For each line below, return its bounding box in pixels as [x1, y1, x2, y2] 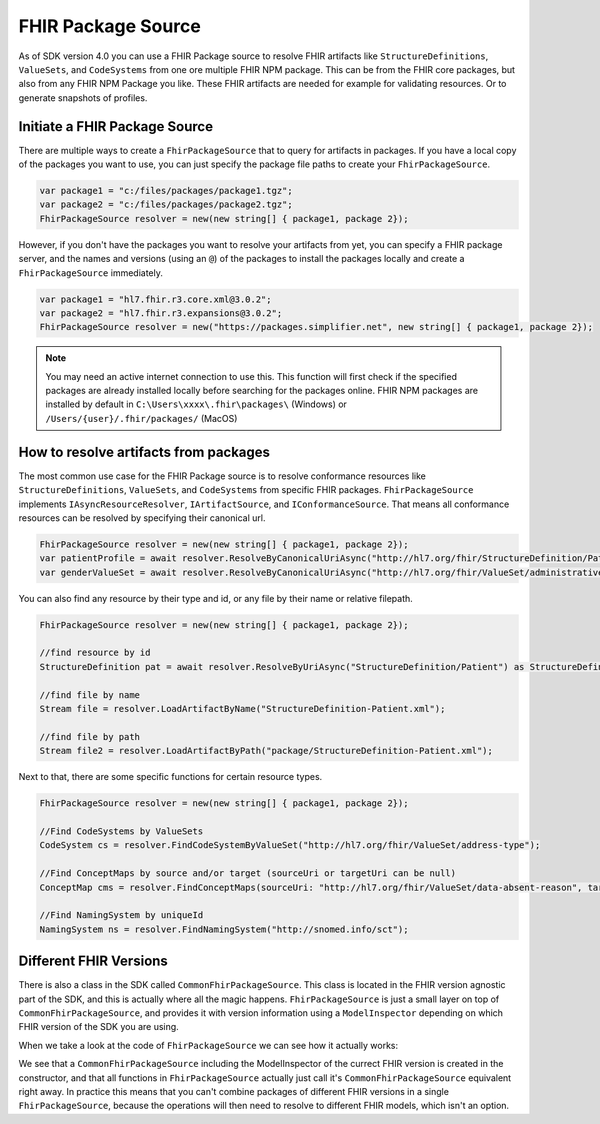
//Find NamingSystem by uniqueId [39, 910, 204, 921]
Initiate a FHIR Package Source [18, 118, 214, 135]
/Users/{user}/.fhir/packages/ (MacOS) [45, 412, 238, 424]
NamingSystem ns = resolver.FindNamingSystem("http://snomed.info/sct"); [39, 923, 409, 935]
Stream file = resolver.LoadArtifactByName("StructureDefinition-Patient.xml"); [39, 703, 446, 715]
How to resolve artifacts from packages [18, 443, 270, 460]
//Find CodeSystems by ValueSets [39, 825, 204, 837]
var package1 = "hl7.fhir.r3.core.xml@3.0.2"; [39, 293, 272, 305]
